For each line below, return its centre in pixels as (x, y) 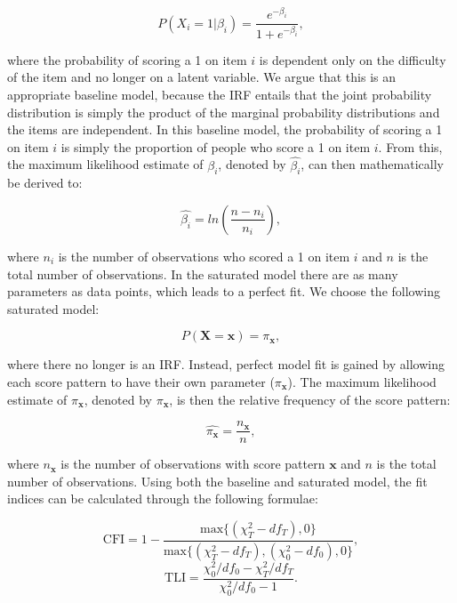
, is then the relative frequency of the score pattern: (310, 399)
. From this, (410, 146)
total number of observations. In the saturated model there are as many (203, 273)
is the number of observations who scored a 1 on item (204, 256)
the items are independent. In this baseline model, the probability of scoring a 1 (225, 129)
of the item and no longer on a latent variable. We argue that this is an (201, 77)
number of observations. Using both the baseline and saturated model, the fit (217, 481)
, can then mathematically (372, 164)
